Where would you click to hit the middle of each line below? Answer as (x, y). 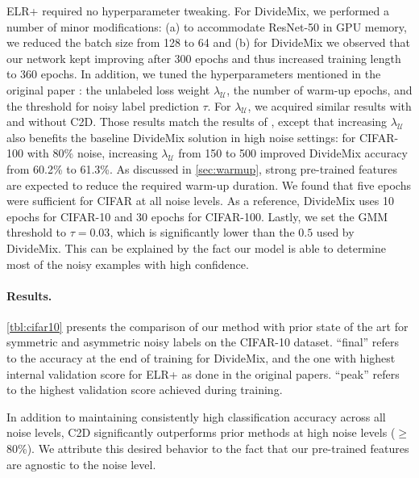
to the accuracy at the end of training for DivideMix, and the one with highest (201, 358)
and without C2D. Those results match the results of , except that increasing (197, 122)
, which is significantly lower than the (202, 232)
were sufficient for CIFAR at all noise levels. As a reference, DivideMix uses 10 (201, 201)
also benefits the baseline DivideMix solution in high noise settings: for (181, 137)
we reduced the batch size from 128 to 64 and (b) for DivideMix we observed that (208, 42)
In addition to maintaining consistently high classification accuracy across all (196, 416)
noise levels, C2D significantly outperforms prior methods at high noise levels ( (201, 432)
